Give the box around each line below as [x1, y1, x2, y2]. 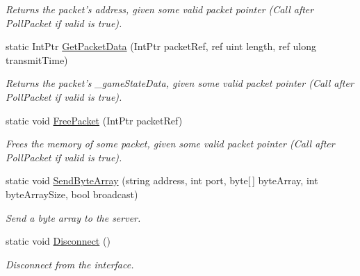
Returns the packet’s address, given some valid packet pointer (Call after [6, 2, 314, 16]
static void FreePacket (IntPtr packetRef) [6, 113, 183, 127]
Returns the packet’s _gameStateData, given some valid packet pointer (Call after [6, 76, 354, 90]
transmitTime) [6, 52, 68, 67]
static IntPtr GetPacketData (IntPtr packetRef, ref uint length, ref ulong [6, 39, 316, 54]
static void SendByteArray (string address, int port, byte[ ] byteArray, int [6, 173, 318, 188]
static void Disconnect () [6, 234, 111, 248]
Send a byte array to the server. [6, 210, 141, 225]
